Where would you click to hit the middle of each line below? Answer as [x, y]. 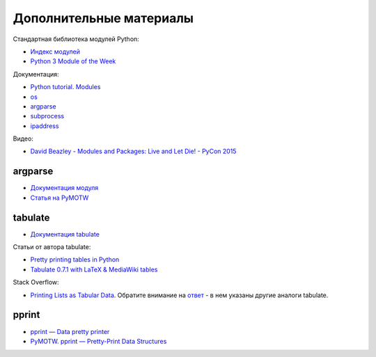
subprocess [47, 116]
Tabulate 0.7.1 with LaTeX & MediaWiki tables [94, 269]
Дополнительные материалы [103, 18]
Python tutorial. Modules [65, 87]
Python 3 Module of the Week [73, 61]
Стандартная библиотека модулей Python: [76, 39]
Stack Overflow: [36, 283]
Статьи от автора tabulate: [52, 247]
